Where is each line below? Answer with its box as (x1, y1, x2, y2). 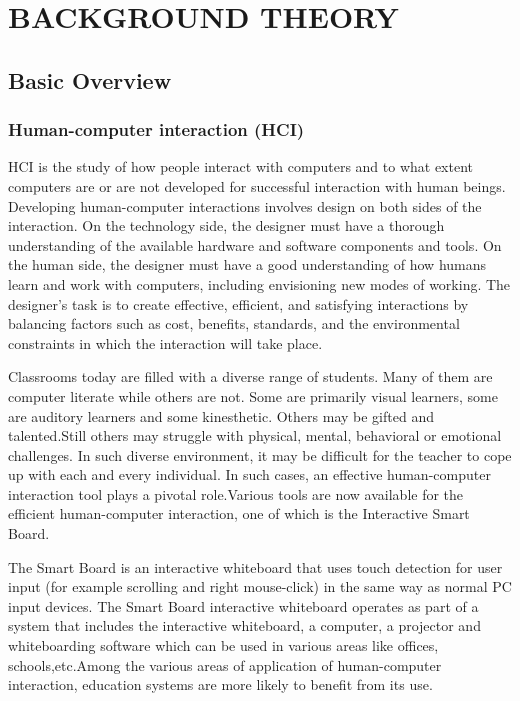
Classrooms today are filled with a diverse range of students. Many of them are (8, 366, 493, 387)
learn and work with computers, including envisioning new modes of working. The (8, 273, 511, 294)
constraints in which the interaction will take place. (8, 332, 323, 353)
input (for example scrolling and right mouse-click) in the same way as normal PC (8, 576, 512, 597)
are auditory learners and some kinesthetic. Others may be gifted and (8, 405, 434, 426)
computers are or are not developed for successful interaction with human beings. (8, 175, 506, 196)
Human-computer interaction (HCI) (8, 117, 305, 142)
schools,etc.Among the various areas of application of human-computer (8, 654, 442, 675)
